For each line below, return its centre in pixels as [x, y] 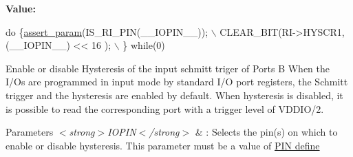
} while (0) [144, 45]
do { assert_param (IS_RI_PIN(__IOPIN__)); [107, 31]
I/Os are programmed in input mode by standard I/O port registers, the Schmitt [177, 82]
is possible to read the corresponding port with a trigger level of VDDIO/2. [165, 108]
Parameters [30, 132]
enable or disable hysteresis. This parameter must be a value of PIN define [163, 145]
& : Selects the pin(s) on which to [266, 132]
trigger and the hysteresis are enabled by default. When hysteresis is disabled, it [174, 95]
